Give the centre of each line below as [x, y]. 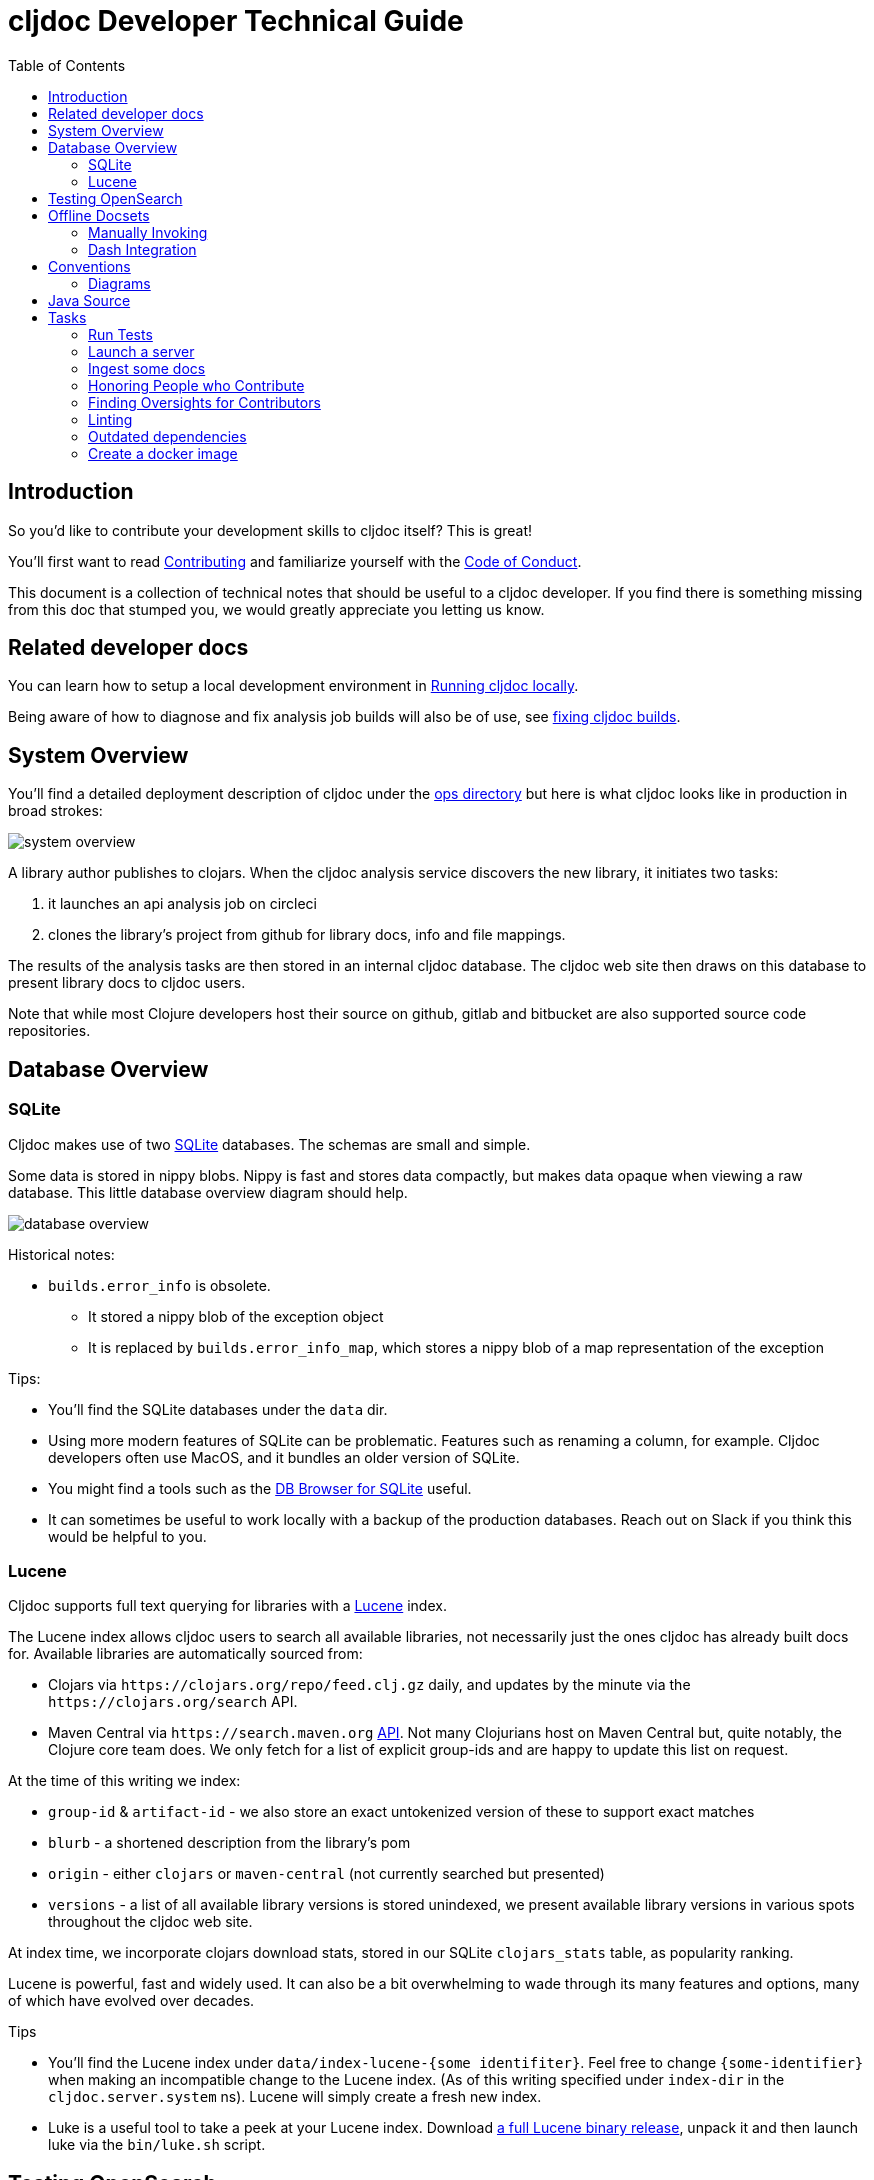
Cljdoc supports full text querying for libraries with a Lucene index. [227, 1606]
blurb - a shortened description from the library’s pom [229, 1843]
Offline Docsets [99, 215]
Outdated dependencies [167, 436]
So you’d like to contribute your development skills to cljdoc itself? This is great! [270, 530]
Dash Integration [142, 249]
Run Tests [120, 334]
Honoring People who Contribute [196, 385]
